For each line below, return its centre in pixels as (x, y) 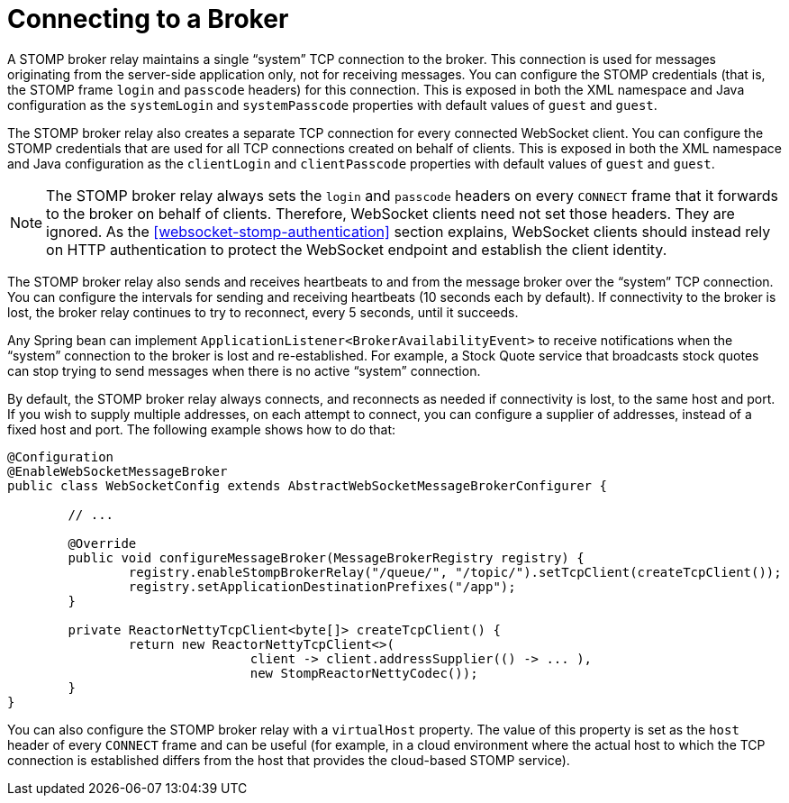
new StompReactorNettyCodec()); (364, 673)
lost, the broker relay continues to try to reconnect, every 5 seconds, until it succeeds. (263, 312)
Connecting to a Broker (148, 19)
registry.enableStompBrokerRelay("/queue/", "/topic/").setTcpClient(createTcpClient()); (455, 572)
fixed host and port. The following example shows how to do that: (202, 429)
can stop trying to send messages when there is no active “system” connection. (244, 370)
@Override (102, 543)
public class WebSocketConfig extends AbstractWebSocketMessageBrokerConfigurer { (307, 485)
